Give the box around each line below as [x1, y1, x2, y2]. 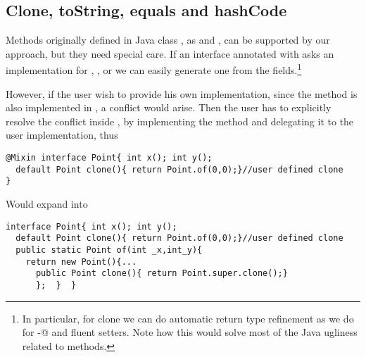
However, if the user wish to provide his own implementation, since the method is [6, 86, 358, 101]
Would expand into [6, 196, 88, 211]
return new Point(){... [25, 256, 137, 267]
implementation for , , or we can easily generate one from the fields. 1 [6, 61, 302, 77]
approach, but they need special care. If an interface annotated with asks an [6, 46, 334, 61]
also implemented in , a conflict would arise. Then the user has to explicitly [6, 100, 332, 115]
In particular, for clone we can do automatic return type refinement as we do [22, 311, 354, 325]
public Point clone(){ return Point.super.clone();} [35, 268, 288, 279]
